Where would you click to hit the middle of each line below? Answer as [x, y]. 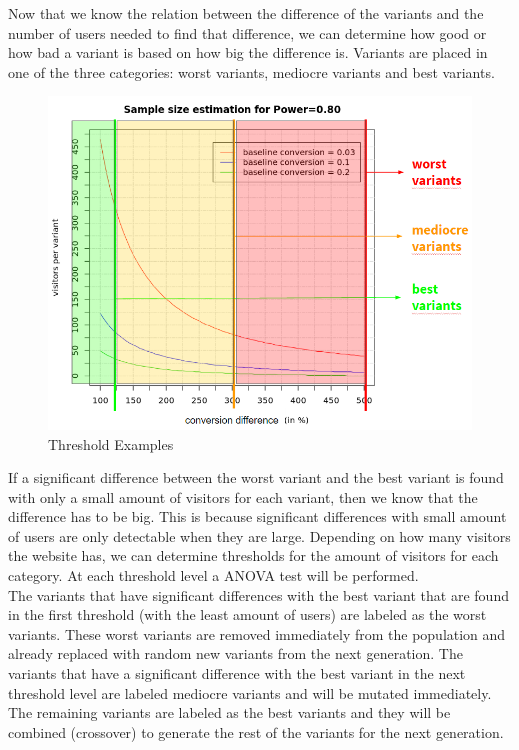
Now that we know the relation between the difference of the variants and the [246, 13]
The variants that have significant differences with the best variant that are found [258, 594]
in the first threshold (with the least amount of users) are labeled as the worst [247, 614]
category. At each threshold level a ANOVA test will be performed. [213, 575]
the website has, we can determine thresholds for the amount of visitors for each [253, 555]
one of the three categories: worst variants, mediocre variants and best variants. [251, 71]
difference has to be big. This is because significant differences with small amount [257, 516]
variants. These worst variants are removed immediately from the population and [257, 633]
